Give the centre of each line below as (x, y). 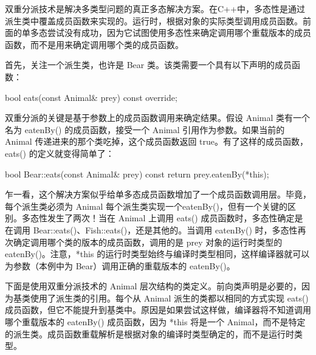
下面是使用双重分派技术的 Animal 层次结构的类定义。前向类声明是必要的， (153, 286)
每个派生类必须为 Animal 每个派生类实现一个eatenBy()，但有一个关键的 (146, 206)
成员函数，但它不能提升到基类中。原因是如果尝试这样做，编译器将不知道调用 (158, 310)
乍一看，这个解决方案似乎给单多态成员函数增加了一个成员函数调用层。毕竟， (158, 194)
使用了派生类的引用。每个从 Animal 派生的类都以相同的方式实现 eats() (169, 298)
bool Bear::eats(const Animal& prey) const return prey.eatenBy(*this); (137, 174)
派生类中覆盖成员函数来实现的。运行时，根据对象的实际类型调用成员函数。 (154, 20)
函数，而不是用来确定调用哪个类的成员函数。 (94, 44)
